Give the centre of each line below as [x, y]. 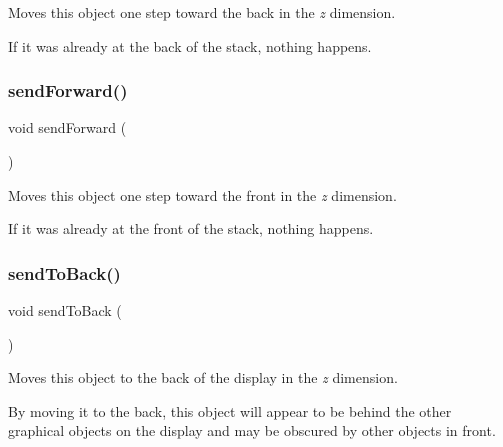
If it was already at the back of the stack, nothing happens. [190, 45]
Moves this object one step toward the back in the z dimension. [202, 12]
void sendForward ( [67, 127]
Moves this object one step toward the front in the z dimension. [202, 194]
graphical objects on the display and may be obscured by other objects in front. [252, 430]
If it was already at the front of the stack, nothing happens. [191, 228]
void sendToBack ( [65, 310]
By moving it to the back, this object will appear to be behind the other [230, 410]
